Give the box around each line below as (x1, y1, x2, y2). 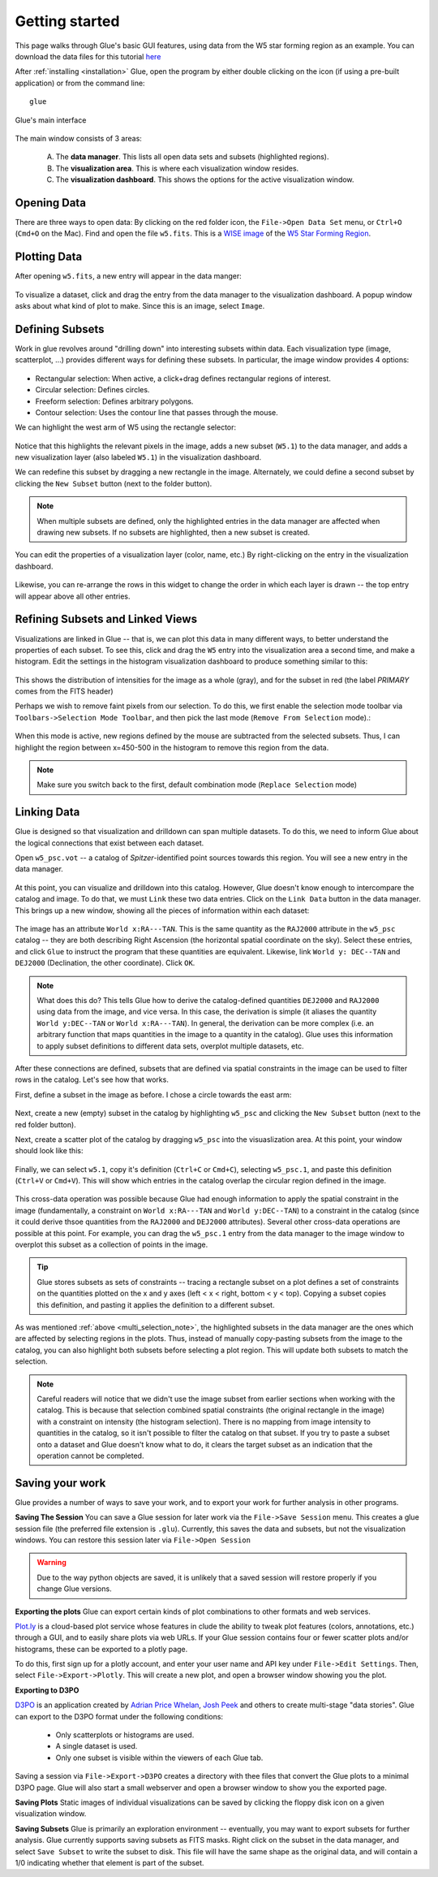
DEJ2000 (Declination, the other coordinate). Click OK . (15, 958, 195, 968)
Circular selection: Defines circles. (35, 385, 150, 395)
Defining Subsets (15, 322, 105, 336)
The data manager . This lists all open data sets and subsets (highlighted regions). (55, 152, 329, 162)
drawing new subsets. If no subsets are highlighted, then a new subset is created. (36, 528, 310, 538)
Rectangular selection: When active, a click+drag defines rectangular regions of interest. (35, 374, 332, 383)
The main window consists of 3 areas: (15, 133, 142, 143)
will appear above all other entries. (15, 591, 131, 601)
